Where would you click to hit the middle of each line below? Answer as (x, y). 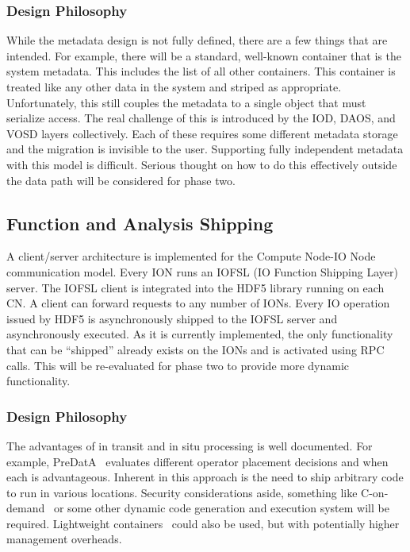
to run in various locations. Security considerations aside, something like (182, 492)
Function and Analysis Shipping (140, 223)
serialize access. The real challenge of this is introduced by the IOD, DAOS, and (201, 118)
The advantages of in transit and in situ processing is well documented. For (190, 445)
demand (26, 508)
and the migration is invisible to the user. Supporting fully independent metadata (205, 149)
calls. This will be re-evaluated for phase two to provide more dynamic (178, 365)
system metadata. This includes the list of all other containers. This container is (201, 71)
